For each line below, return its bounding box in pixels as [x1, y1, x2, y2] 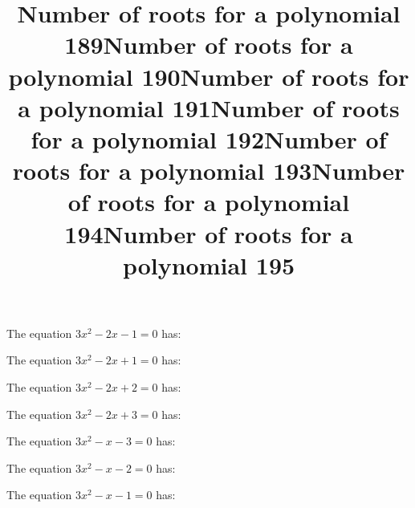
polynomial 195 [122, 248, 295, 281]
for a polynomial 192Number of [31, 122, 387, 155]
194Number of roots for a [64, 217, 353, 250]
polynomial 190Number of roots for [8, 59, 409, 92]
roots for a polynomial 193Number [12, 154, 405, 187]
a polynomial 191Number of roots [18, 91, 400, 124]
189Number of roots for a [64, 28, 353, 61]
